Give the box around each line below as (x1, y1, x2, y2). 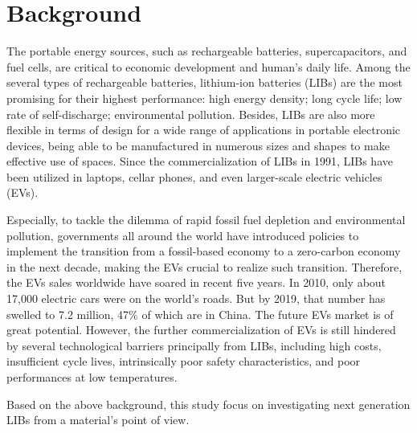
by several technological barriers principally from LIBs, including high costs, (6, 337, 382, 353)
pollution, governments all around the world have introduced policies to (6, 227, 359, 243)
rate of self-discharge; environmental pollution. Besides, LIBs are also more (6, 105, 375, 122)
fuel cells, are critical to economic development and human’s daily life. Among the (6, 58, 411, 75)
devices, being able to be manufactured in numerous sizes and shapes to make (6, 137, 390, 153)
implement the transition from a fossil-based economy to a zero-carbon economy (6, 243, 401, 259)
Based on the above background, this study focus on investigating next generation (6, 395, 411, 412)
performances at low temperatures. (6, 369, 178, 385)
